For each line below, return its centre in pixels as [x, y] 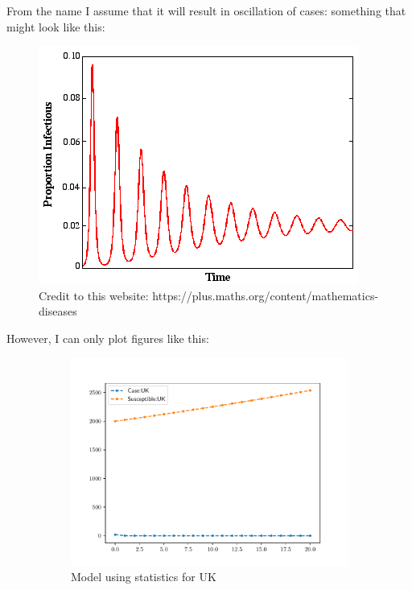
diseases [58, 311]
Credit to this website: [94, 295]
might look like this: [56, 26]
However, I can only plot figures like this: [108, 338]
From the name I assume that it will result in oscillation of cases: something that [206, 10]
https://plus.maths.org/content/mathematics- [266, 295]
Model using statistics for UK [144, 577]
